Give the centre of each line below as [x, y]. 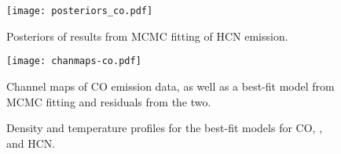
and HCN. [31, 143]
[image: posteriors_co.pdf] [80, 11]
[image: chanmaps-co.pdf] [74, 61]
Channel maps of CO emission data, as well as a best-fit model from [170, 86]
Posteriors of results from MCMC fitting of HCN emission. [147, 36]
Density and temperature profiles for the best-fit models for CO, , [165, 128]
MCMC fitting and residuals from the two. [109, 101]
